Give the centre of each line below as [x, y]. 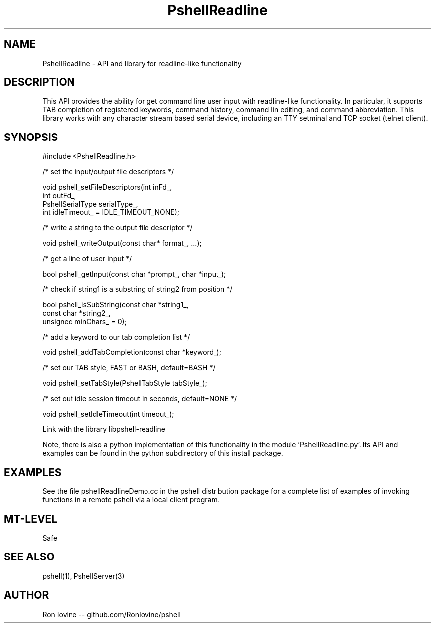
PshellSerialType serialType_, [90, 204]
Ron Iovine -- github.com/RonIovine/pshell [111, 614]
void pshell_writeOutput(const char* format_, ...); [122, 243]
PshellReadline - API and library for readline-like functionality [142, 63]
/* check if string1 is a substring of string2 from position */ [138, 289]
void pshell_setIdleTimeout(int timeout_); [108, 414]
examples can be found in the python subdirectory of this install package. [163, 453]
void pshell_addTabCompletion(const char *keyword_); [132, 352]
